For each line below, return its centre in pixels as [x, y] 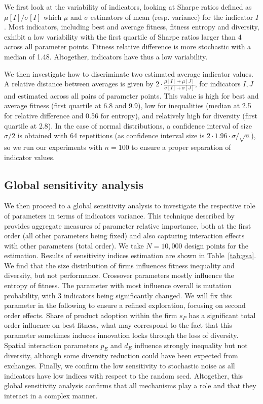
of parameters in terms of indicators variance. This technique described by [119, 215]
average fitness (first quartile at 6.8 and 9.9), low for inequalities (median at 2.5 [128, 105]
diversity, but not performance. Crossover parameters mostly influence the [119, 275]
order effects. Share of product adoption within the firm [91, 315]
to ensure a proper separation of [181, 147]
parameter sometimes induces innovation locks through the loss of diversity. [121, 335]
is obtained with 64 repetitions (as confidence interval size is [111, 135]
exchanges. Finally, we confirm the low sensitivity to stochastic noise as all [120, 366]
